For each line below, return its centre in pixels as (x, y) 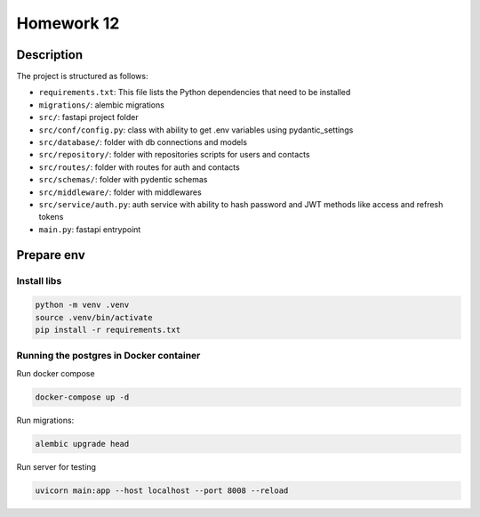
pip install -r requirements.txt (108, 330)
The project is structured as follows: (82, 77)
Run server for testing (56, 466)
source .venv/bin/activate (94, 317)
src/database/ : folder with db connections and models (143, 142)
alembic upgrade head (82, 444)
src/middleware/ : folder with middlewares (120, 192)
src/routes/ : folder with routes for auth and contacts (139, 167)
